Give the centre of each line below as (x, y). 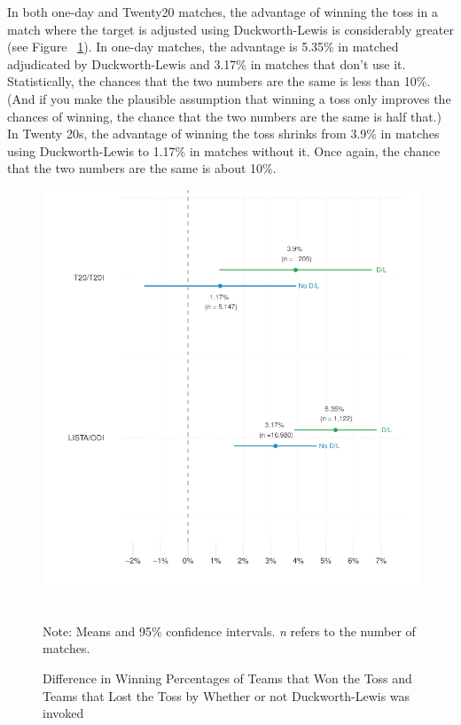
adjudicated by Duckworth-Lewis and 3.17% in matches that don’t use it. (207, 63)
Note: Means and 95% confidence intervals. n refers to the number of (229, 630)
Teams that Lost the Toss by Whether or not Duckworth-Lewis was (227, 695)
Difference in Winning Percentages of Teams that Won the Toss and (227, 678)
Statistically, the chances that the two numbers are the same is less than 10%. (219, 81)
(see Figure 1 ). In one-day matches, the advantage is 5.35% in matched (203, 47)
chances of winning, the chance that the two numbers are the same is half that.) (224, 116)
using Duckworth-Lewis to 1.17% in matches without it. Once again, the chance (224, 150)
